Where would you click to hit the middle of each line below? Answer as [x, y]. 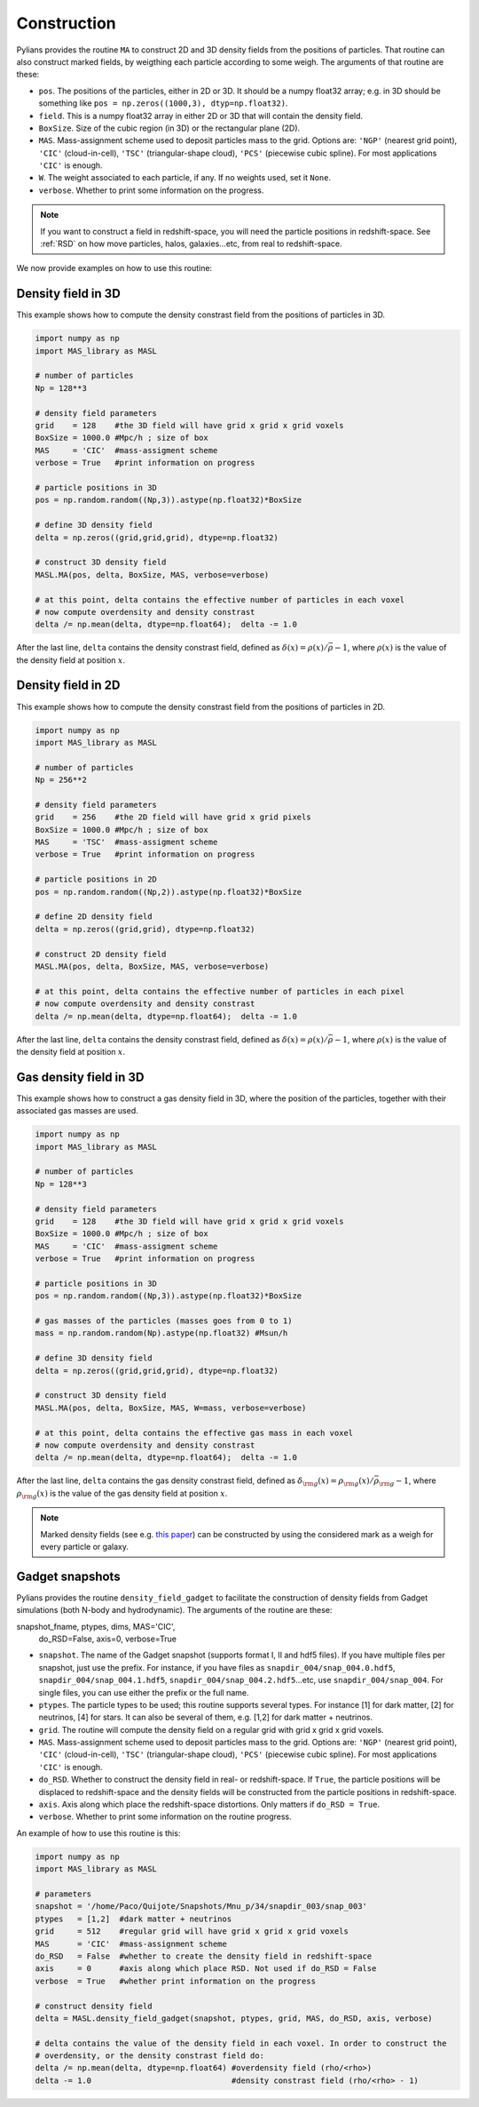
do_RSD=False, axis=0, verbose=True [108, 1639]
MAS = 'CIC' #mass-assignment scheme [131, 1943]
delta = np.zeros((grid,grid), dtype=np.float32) [145, 929]
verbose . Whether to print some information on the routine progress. [165, 1816]
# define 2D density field [94, 917]
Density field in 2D [68, 686]
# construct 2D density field [101, 954]
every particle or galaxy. [84, 1546]
